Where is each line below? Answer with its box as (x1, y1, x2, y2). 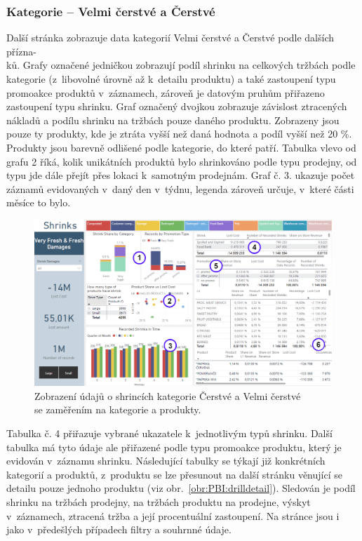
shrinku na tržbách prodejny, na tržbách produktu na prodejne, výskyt (6, 494, 311, 509)
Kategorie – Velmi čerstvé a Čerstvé (6, 2, 215, 20)
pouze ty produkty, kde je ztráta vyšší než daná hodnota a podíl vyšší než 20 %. (6, 126, 352, 141)
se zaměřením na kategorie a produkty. (34, 402, 201, 417)
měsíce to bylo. (6, 195, 71, 210)
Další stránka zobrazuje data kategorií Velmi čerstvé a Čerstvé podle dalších (6, 30, 335, 45)
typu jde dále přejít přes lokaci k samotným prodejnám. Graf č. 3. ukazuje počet (6, 168, 355, 182)
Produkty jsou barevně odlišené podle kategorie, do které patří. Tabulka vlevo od (6, 140, 356, 154)
